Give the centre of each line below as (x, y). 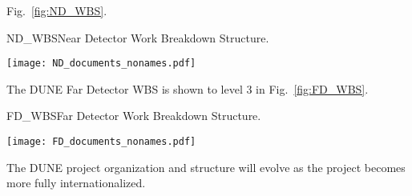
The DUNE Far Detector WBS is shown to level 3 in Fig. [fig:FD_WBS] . (188, 88)
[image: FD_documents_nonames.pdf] (101, 142)
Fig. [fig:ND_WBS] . (57, 10)
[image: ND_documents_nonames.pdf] (101, 64)
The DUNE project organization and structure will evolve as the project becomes (206, 167)
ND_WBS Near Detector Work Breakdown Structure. (138, 37)
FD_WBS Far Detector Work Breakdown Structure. (134, 116)
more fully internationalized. (76, 183)
